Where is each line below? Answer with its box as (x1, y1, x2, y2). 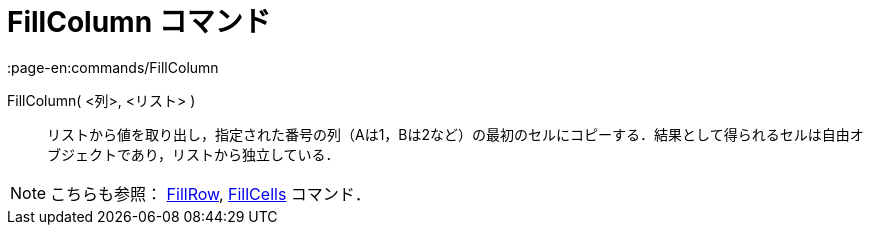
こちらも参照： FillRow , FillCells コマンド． (50, 183, 371, 204)
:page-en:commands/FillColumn (7, 58, 219, 76)
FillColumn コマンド (7, 5, 271, 39)
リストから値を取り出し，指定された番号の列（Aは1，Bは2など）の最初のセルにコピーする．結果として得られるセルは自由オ (47, 125, 864, 143)
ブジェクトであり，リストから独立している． (47, 145, 340, 163)
